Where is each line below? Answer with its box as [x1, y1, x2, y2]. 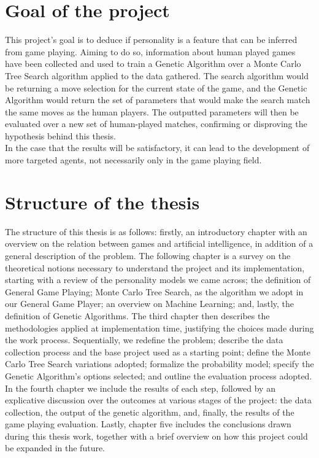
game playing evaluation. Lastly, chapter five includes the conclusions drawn [5, 417, 291, 430]
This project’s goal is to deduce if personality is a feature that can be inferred [5, 33, 298, 46]
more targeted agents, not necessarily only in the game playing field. [5, 153, 262, 166]
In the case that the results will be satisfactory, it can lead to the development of [5, 141, 310, 154]
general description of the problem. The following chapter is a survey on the [5, 249, 291, 262]
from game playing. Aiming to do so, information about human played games [5, 45, 296, 58]
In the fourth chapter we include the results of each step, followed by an [5, 381, 275, 394]
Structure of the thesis [5, 189, 200, 214]
